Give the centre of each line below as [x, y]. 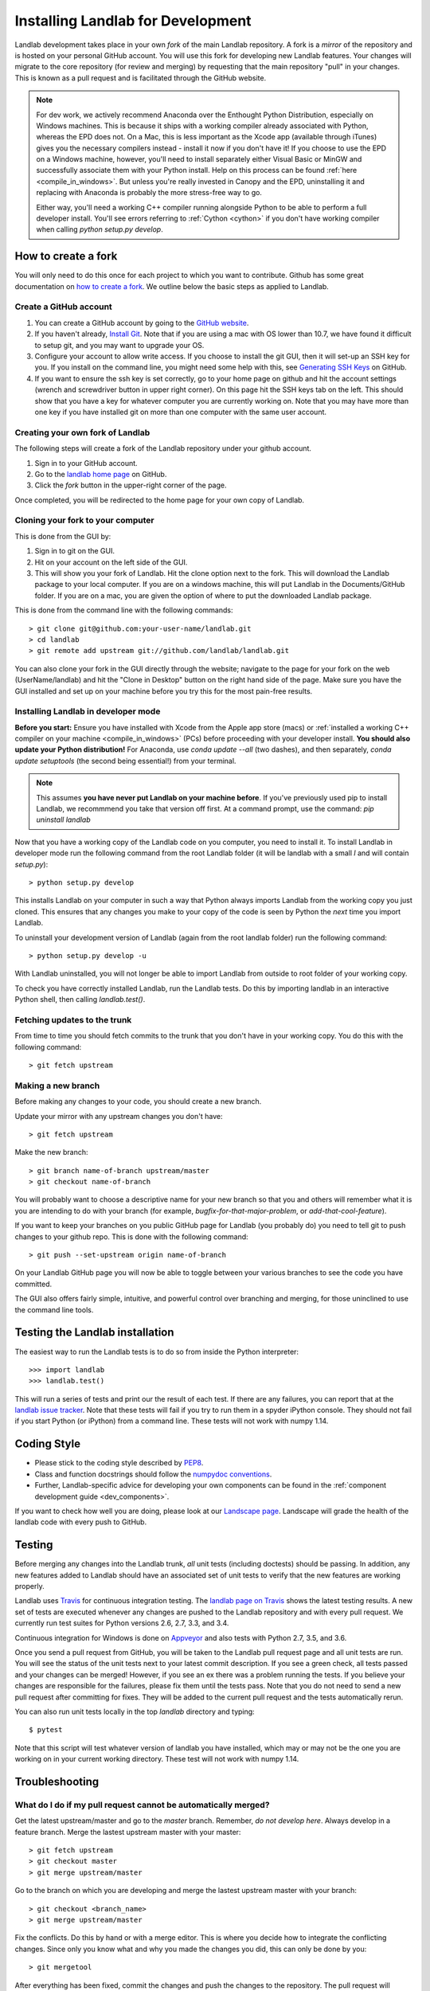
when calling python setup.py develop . [100, 229]
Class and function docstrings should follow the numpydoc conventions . [153, 1474]
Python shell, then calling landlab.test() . [80, 999]
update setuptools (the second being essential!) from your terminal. [125, 761]
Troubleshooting [57, 1781]
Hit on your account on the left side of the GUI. [111, 562]
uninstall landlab [63, 819]
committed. [33, 1284]
